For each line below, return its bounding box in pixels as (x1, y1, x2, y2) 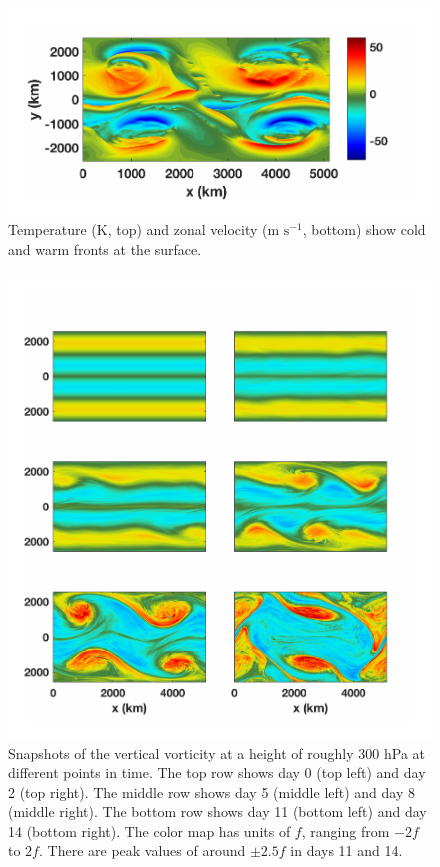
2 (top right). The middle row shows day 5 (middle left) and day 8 (8, 781, 416, 802)
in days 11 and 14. (290, 840, 403, 861)
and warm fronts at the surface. (8, 238, 202, 259)
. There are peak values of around (38, 840, 246, 861)
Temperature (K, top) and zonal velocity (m (8, 219, 280, 240)
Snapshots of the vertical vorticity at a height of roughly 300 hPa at (8, 742, 425, 763)
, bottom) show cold (302, 219, 426, 240)
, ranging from (301, 820, 390, 841)
